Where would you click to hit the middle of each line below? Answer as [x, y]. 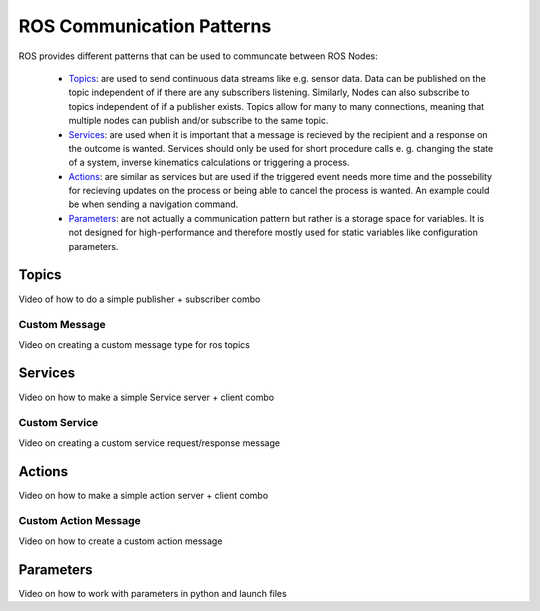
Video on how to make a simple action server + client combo [143, 495]
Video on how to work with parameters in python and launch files [152, 593]
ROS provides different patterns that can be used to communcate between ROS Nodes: [198, 56]
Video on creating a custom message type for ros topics [134, 344]
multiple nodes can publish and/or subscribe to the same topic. [198, 121]
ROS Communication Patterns [145, 26]
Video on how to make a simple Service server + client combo [146, 397]
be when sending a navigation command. [153, 204]
